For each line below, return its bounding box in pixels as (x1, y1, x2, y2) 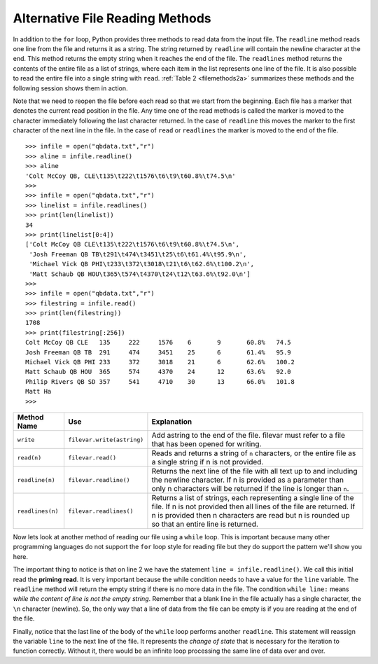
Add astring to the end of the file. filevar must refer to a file (151, 431, 346, 440)
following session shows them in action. (13, 84, 129, 92)
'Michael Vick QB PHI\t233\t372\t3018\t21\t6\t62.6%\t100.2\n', (29, 260, 255, 268)
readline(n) (17, 476, 55, 483)
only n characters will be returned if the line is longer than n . (151, 484, 349, 493)
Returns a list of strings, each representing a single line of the (151, 493, 354, 502)
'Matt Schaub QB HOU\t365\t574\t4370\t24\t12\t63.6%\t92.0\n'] (29, 270, 251, 278)
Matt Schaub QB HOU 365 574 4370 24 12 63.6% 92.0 (25, 368, 291, 376)
